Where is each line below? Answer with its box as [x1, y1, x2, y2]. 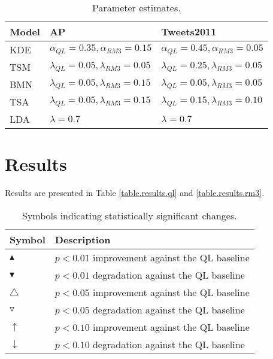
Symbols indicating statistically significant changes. [22, 208, 237, 222]
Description [54, 232, 111, 246]
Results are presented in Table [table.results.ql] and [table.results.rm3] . [5, 186, 265, 199]
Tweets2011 [161, 25, 217, 38]
